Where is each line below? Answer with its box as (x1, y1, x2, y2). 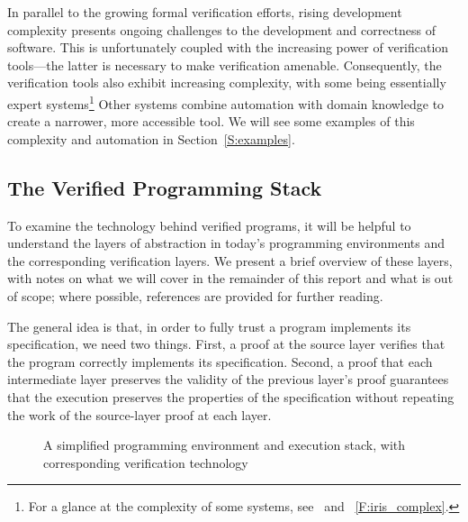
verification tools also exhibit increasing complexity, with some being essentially (7, 73, 446, 92)
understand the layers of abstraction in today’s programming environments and (7, 234, 445, 252)
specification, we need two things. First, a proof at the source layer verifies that (7, 334, 445, 353)
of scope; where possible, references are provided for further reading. (7, 286, 383, 305)
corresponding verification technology (43, 453, 248, 472)
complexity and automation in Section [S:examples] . (7, 129, 295, 148)
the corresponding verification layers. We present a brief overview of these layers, (7, 251, 453, 270)
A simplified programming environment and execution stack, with (43, 435, 406, 454)
